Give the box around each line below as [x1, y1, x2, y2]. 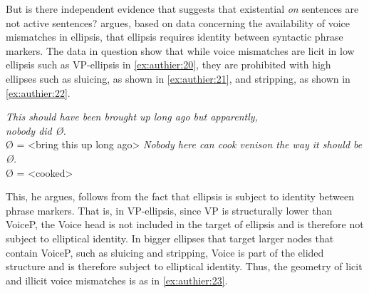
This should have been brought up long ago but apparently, [6, 109, 258, 124]
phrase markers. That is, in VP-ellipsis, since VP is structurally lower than [6, 202, 333, 217]
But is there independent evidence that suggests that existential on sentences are [6, 1, 359, 16]
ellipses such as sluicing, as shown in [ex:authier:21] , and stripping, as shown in [6, 71, 350, 86]
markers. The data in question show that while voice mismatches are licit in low [6, 43, 355, 58]
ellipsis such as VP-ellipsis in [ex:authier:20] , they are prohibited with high [6, 57, 331, 72]
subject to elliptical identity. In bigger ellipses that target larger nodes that [6, 230, 334, 245]
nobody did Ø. [6, 123, 66, 138]
